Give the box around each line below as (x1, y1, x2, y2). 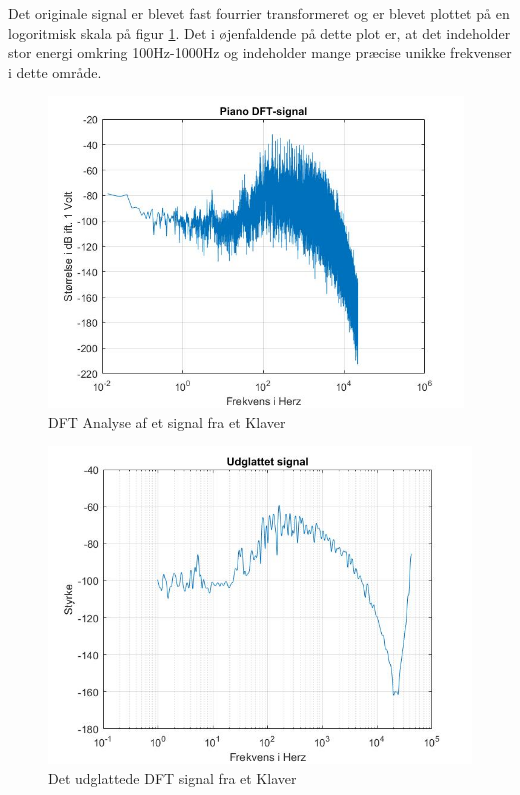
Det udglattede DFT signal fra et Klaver (48, 767, 297, 788)
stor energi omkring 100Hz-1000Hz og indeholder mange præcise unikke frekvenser (8, 42, 512, 63)
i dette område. (8, 61, 102, 82)
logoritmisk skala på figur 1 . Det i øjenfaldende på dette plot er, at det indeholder (8, 22, 511, 43)
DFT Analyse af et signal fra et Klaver (48, 411, 286, 432)
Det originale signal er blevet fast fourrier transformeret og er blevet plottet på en (8, 3, 510, 23)
